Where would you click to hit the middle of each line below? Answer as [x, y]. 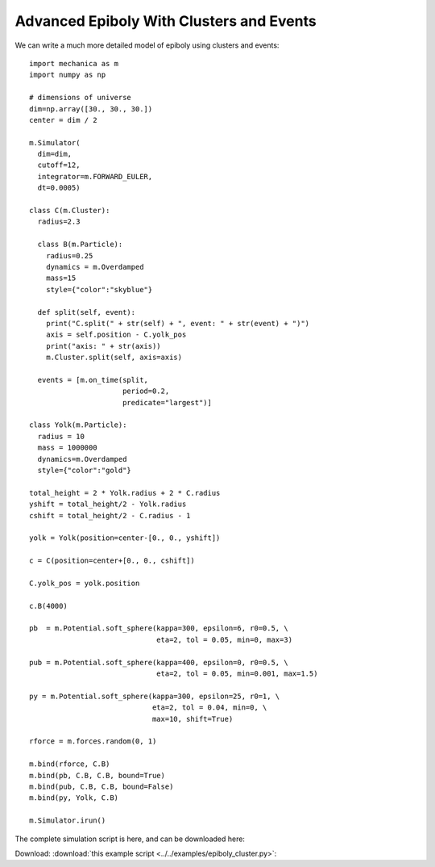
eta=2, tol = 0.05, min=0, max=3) [224, 639]
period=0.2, [146, 391]
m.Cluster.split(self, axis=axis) [114, 358]
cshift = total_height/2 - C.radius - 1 [110, 515]
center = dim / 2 [63, 120]
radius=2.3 [59, 222]
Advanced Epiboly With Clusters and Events [166, 21]
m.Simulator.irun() [68, 821]
